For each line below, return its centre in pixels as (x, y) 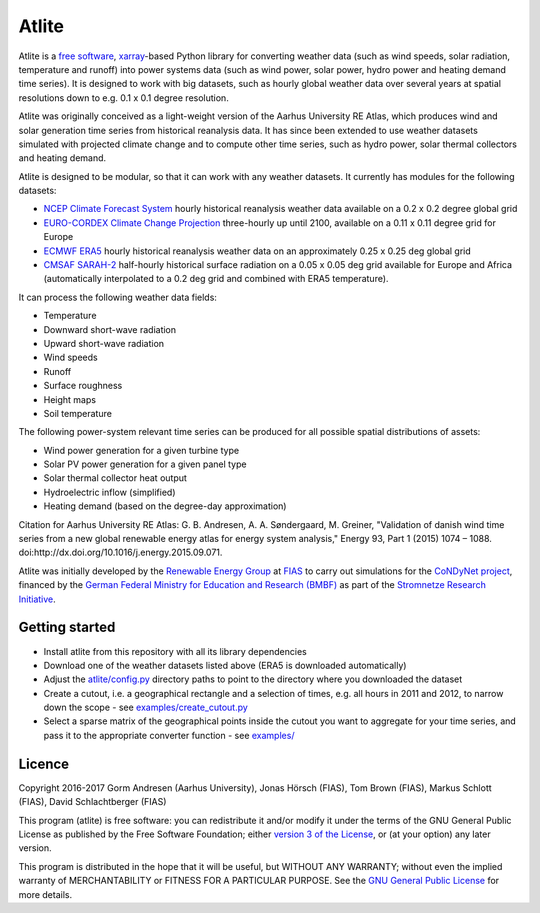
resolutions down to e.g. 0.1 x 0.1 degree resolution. (123, 97)
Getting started (67, 627)
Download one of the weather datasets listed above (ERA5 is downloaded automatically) (225, 665)
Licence (44, 763)
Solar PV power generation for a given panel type (145, 464)
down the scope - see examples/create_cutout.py (146, 707)
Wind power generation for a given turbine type (141, 450)
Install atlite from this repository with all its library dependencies (175, 651)
